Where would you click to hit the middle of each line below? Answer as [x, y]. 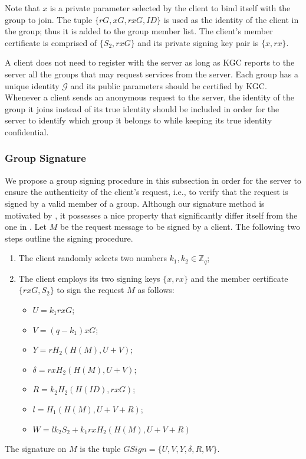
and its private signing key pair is [198, 42]
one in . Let [26, 227]
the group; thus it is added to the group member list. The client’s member [139, 31]
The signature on [36, 449]
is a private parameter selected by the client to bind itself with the [170, 8]
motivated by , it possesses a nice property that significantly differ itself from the [151, 215]
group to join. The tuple [49, 19]
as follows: [156, 290]
